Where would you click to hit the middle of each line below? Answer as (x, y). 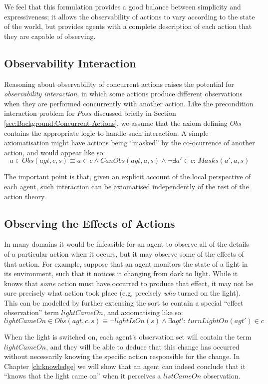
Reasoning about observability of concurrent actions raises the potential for (119, 84)
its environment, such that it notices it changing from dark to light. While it (121, 273)
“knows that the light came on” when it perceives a (83, 376)
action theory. (25, 196)
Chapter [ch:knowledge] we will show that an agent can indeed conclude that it (125, 366)
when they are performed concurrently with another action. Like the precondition (129, 103)
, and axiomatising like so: (143, 312)
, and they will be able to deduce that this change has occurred (143, 346)
